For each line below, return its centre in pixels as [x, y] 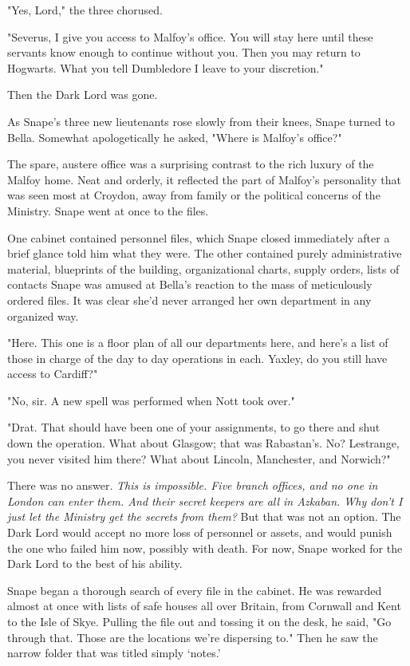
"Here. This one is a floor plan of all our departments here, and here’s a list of [198, 343]
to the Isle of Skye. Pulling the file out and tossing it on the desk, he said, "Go [199, 621]
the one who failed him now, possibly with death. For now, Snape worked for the [205, 548]
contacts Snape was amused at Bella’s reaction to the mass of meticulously [190, 284]
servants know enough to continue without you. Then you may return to [184, 52]
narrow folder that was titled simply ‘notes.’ [114, 653]
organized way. [43, 315]
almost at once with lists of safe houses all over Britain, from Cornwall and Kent [204, 606]
